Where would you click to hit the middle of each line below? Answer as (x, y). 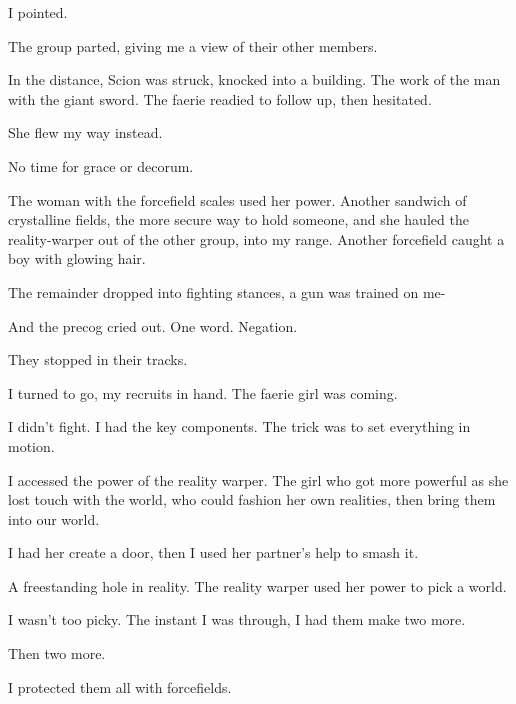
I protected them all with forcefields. (120, 686)
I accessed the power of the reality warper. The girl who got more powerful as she (258, 479)
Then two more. (57, 653)
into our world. (54, 518)
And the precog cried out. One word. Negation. (153, 325)
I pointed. (38, 12)
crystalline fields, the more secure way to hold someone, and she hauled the (238, 219)
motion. (31, 445)
